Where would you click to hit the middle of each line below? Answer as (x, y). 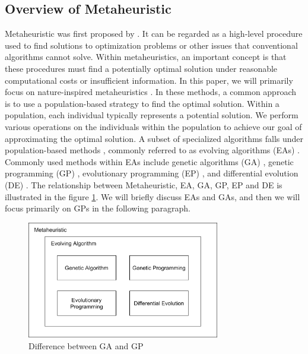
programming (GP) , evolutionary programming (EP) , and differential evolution (152, 173)
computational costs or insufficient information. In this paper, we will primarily (149, 80)
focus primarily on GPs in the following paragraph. (98, 208)
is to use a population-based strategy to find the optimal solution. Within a (142, 103)
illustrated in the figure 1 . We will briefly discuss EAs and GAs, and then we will (153, 196)
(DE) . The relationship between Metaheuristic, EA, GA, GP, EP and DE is (144, 184)
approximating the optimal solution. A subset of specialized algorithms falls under (154, 138)
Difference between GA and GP (86, 345)
